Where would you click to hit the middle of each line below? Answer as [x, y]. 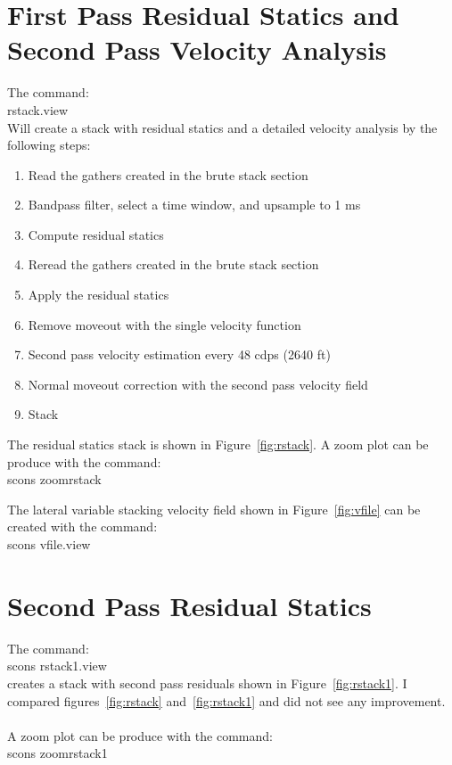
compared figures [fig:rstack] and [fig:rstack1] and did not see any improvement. [226, 700]
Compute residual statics [96, 234]
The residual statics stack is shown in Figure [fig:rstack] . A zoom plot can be [218, 444]
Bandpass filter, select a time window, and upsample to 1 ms [194, 205]
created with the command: [82, 526]
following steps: [49, 145]
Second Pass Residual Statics [189, 605]
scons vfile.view [49, 544]
